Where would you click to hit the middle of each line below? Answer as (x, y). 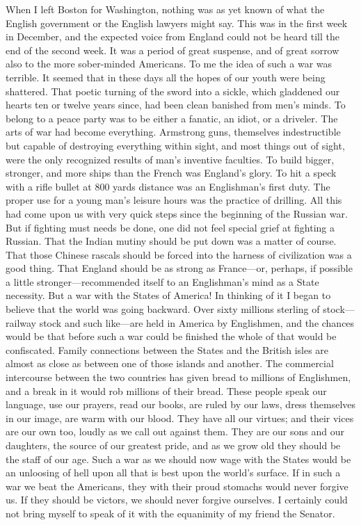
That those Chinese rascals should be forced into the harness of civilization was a (179, 254)
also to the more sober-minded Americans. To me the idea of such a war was (169, 64)
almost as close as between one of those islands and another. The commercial (170, 363)
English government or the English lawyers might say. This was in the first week (177, 23)
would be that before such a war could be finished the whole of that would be (171, 336)
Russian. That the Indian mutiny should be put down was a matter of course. (171, 241)
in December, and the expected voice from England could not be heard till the (173, 37)
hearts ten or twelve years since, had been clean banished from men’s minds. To (176, 105)
